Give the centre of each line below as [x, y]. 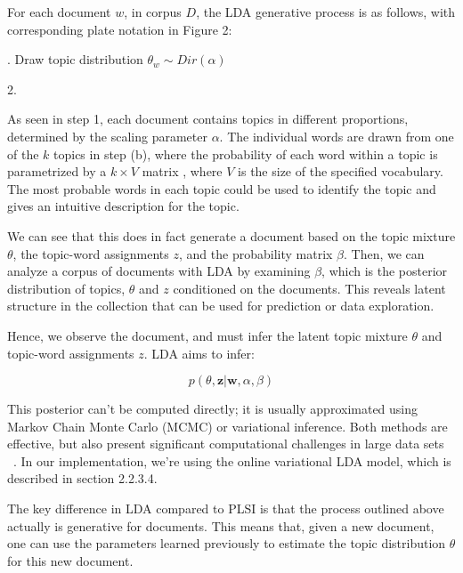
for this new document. [70, 560]
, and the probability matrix [256, 253]
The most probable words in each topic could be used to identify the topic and [222, 188]
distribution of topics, [66, 288]
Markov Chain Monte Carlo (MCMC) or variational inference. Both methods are [227, 426]
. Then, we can [384, 253]
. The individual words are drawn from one [337, 136]
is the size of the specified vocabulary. [341, 171]
